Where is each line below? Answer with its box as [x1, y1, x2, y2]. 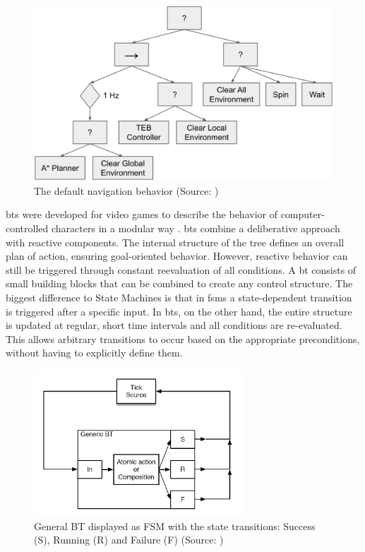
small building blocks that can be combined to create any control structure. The [6, 276, 353, 291]
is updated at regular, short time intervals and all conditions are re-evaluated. [6, 318, 342, 332]
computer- [280, 207, 325, 222]
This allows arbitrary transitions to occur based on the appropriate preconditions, [6, 331, 360, 346]
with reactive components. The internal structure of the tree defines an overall [6, 234, 345, 249]
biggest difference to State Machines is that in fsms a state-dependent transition [6, 290, 352, 305]
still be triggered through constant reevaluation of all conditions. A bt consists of [6, 262, 357, 277]
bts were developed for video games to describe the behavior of [6, 207, 277, 222]
